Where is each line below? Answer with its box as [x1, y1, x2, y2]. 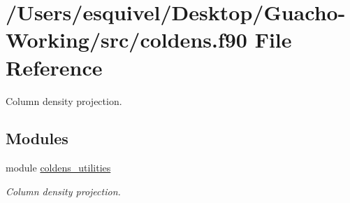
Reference [6, 52, 103, 81]
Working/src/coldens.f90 [6, 25, 247, 54]
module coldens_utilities [6, 160, 111, 175]
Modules [6, 127, 68, 149]
